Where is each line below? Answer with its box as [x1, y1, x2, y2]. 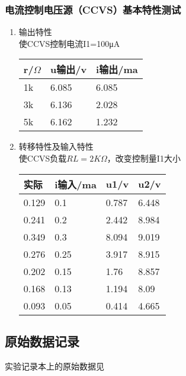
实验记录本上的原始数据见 [5, 359, 104, 372]
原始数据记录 [5, 331, 79, 350]
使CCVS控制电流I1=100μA [18, 37, 120, 49]
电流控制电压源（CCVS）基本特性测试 [5, 2, 181, 17]
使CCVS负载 [18, 152, 67, 164]
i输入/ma [54, 177, 97, 191]
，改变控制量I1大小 [107, 152, 181, 164]
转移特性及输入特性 [18, 140, 94, 153]
